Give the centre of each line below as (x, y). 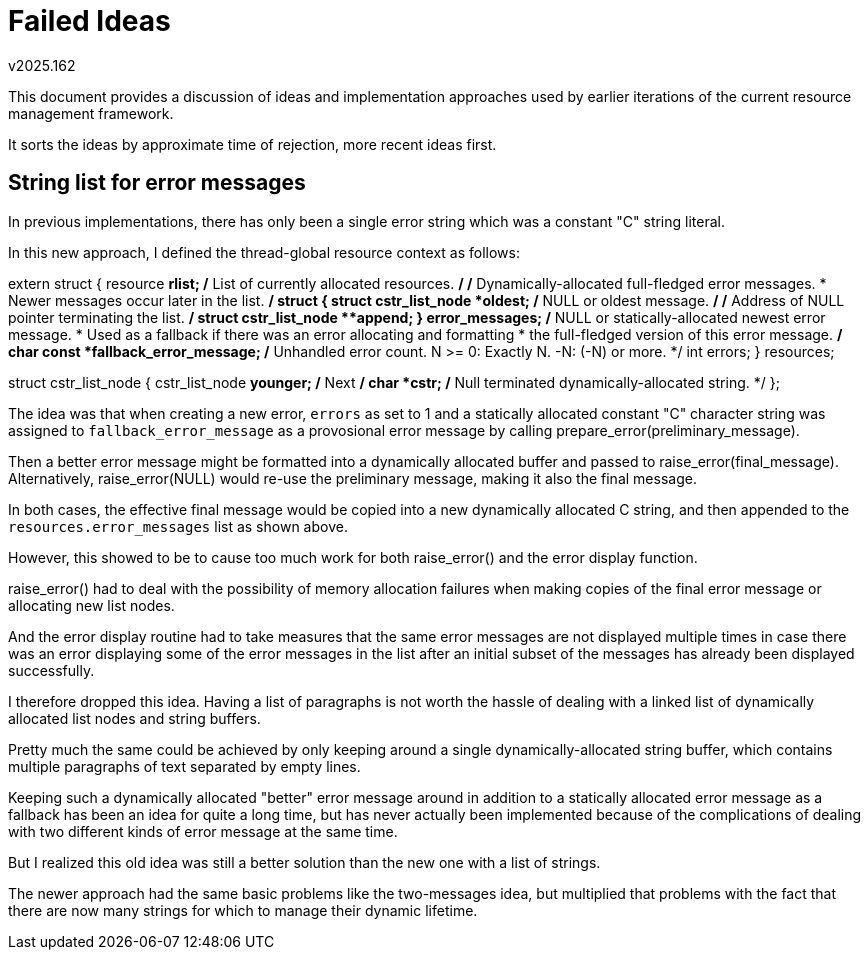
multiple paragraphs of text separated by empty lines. (184, 766)
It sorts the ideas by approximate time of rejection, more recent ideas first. (252, 144)
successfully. (51, 670)
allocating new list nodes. (91, 605)
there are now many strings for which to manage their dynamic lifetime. (243, 910)
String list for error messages (157, 183)
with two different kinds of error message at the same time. (203, 831)
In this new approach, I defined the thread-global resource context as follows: (264, 252)
